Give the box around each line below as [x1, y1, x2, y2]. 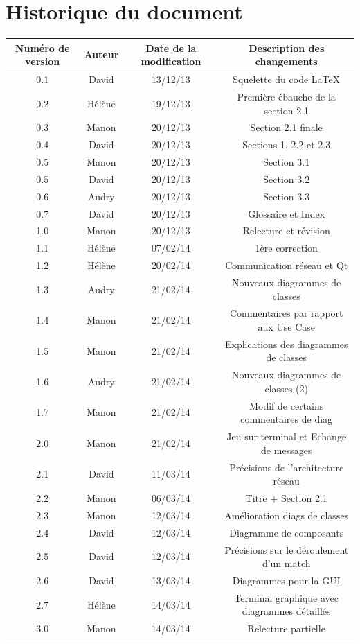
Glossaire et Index [248, 206, 325, 220]
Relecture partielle [247, 621, 325, 636]
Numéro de [15, 40, 70, 55]
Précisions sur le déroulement [224, 542, 349, 557]
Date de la [145, 40, 197, 55]
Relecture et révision [242, 223, 330, 238]
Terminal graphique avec [234, 590, 339, 604]
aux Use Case [258, 319, 315, 333]
